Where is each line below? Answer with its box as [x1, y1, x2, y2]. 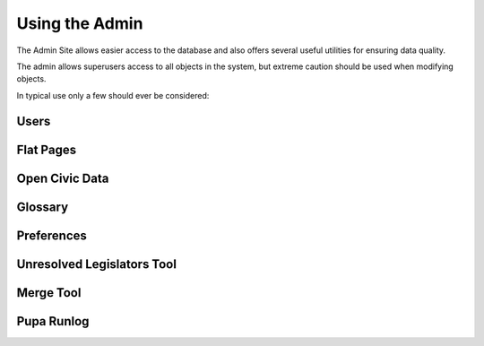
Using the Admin [16, 13, 143, 33]
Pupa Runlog [16, 314, 90, 329]
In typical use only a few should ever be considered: [16, 90, 210, 100]
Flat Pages [16, 142, 76, 157]
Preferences [16, 228, 87, 243]
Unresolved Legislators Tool [16, 256, 177, 272]
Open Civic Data [16, 170, 109, 186]
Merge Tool [16, 285, 82, 300]
